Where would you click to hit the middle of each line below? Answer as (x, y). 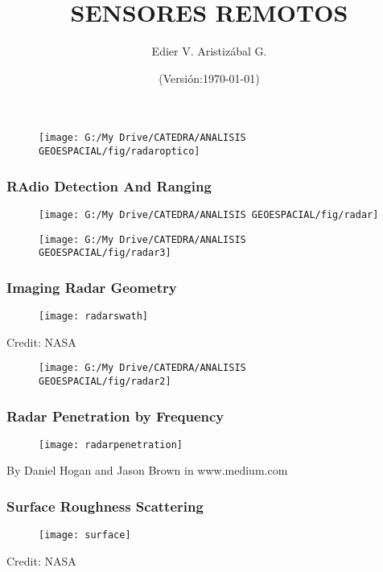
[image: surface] (85, 535)
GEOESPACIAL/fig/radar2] (105, 381)
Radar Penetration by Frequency (115, 416)
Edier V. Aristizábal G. (209, 51)
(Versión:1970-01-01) (209, 78)
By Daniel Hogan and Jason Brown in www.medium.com (147, 470)
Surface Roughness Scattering (105, 506)
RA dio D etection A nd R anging (109, 185)
